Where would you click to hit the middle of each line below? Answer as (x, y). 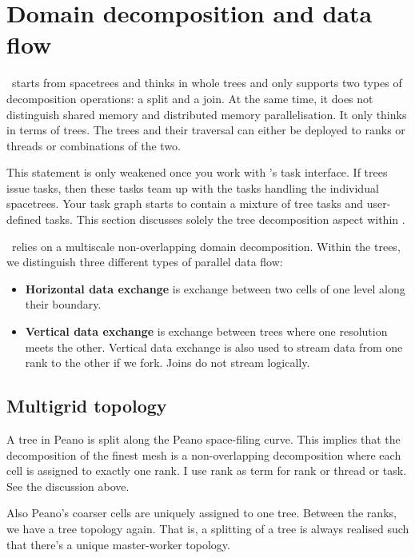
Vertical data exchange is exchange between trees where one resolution (206, 331)
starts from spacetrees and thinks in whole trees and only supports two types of (207, 83)
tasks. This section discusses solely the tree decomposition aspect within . (225, 219)
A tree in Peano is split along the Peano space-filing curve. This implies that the (204, 439)
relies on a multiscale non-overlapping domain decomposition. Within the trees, (206, 246)
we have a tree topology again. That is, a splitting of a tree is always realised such (208, 528)
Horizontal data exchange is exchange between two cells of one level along (215, 288)
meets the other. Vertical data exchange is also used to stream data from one (214, 347)
